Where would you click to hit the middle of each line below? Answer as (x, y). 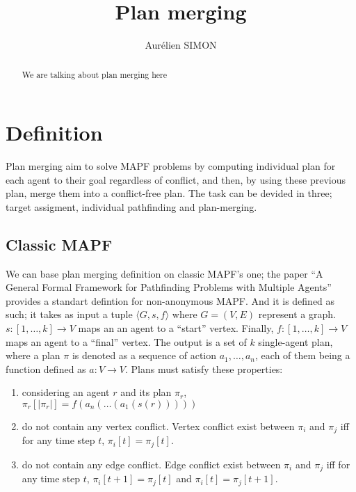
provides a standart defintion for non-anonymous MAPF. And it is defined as (170, 300)
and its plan (146, 392)
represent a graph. (297, 314)
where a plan (33, 355)
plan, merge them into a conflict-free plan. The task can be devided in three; (169, 193)
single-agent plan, (296, 341)
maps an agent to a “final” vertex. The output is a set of (126, 341)
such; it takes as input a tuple (69, 314)
